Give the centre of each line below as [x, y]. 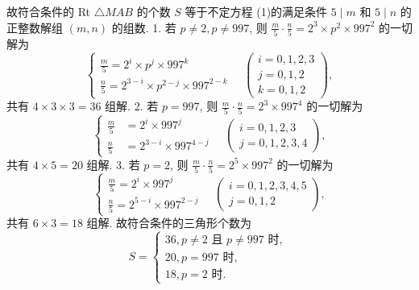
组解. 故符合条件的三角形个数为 [169, 223]
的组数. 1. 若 [144, 27]
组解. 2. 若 [132, 106]
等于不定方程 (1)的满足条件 [256, 11]
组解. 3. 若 [113, 164]
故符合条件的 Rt [49, 11]
